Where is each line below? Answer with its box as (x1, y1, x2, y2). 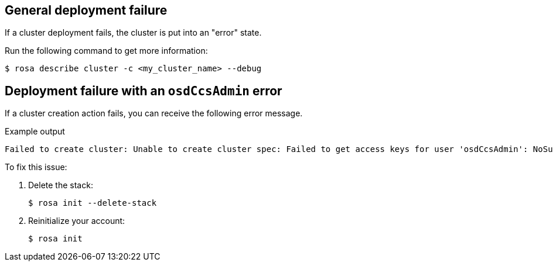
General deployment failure (5, 3, 168, 18)
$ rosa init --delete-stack (28, 198, 157, 208)
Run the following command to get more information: (5, 46, 208, 56)
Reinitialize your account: (28, 216, 125, 226)
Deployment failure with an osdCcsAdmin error (5, 83, 282, 98)
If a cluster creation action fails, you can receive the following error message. (5, 108, 303, 119)
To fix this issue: (5, 162, 67, 172)
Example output (5, 126, 65, 137)
